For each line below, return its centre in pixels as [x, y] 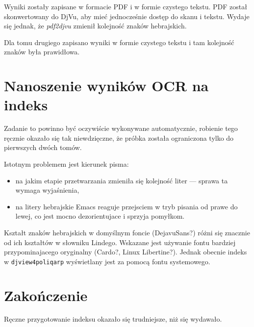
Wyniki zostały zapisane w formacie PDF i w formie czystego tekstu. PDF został [126, 6]
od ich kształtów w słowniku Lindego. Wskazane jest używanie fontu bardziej [120, 242]
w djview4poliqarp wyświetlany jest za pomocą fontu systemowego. [107, 261]
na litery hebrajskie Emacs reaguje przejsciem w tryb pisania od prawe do [127, 206]
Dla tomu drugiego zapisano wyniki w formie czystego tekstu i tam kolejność [119, 42]
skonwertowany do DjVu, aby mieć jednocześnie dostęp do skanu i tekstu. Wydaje [127, 16]
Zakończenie [46, 295]
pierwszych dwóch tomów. [43, 147]
